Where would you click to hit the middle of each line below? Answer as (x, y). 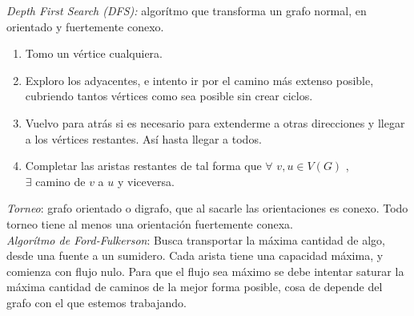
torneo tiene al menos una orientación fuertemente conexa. (150, 223)
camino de (60, 181)
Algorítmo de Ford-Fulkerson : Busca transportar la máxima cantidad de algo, (196, 239)
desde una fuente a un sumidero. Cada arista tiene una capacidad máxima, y (195, 255)
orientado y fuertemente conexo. (85, 26)
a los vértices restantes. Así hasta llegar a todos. (143, 138)
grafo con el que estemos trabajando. (97, 302)
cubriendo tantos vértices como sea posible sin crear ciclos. (169, 96)
